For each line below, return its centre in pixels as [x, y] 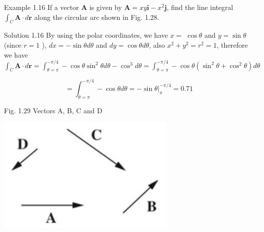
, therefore [232, 44]
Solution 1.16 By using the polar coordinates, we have [86, 35]
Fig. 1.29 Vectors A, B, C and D [53, 110]
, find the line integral [200, 7]
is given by [106, 7]
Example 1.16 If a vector [41, 7]
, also [157, 44]
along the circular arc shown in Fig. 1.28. [97, 17]
